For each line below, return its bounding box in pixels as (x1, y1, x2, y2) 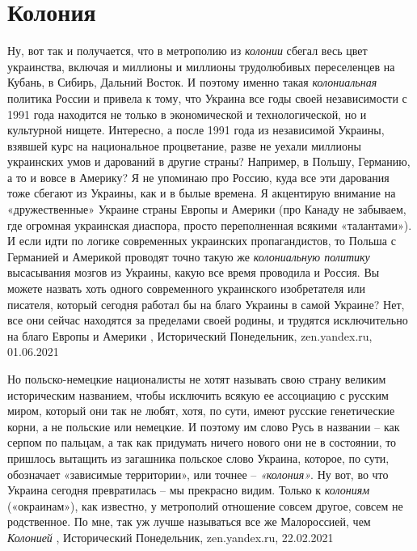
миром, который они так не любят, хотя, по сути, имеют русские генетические (7, 402, 395, 419)
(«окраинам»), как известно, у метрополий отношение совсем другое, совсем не (7, 497, 403, 514)
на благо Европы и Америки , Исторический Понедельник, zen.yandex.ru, (7, 327, 373, 344)
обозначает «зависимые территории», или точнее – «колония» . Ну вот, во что (7, 465, 389, 482)
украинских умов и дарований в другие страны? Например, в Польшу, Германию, (7, 153, 411, 170)
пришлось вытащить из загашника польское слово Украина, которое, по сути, (7, 449, 390, 466)
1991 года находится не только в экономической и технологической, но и (7, 105, 367, 122)
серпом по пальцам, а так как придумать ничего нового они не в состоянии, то (7, 434, 397, 451)
